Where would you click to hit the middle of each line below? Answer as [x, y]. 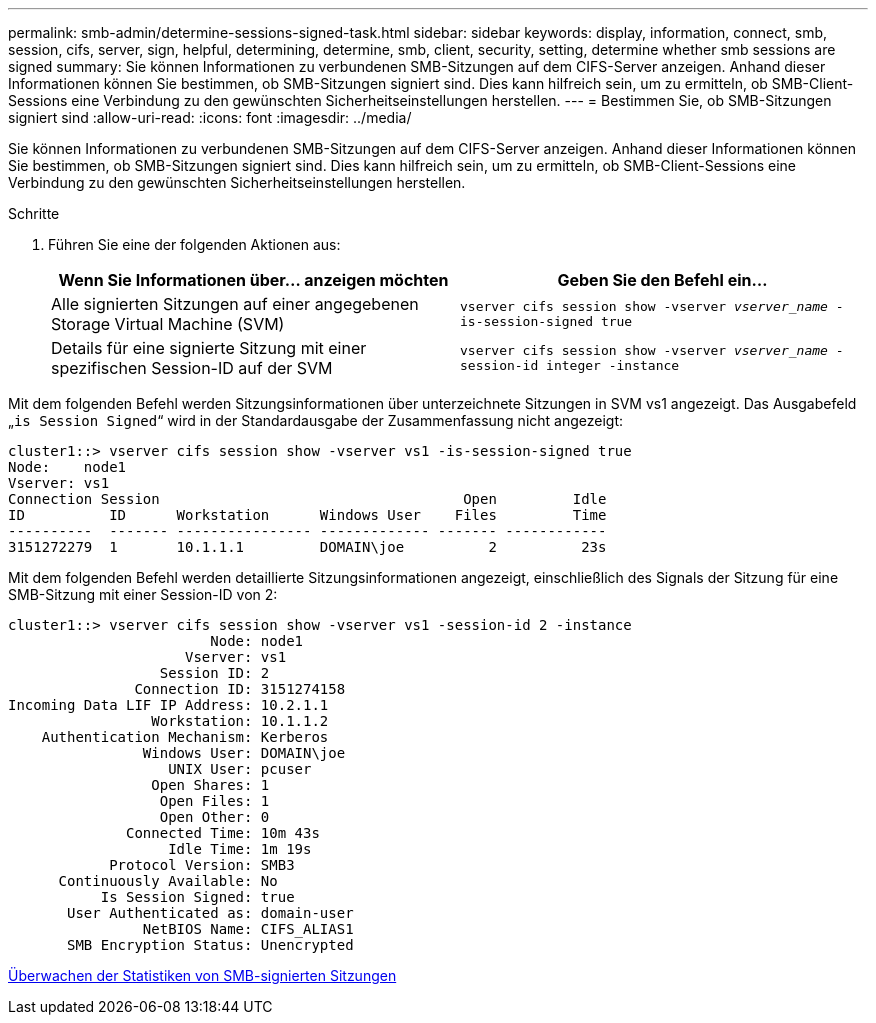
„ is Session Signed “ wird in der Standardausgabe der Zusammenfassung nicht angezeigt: [316, 420]
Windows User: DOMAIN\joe [244, 753]
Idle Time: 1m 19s [240, 849]
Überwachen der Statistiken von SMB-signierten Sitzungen [202, 975]
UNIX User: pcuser [240, 769]
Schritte [34, 213]
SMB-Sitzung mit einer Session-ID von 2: [143, 594]
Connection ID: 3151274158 [240, 689]
